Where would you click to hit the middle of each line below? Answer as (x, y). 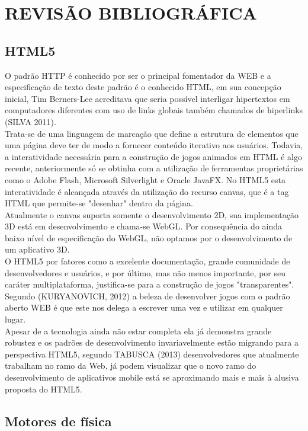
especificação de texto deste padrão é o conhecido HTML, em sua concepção (143, 87)
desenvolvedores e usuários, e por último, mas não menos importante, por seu (145, 272)
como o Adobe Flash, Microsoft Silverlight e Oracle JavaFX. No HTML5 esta (145, 179)
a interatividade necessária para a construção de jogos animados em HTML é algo (153, 156)
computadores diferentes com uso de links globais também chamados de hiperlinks (154, 110)
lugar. (15, 319)
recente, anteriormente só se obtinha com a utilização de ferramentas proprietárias (154, 168)
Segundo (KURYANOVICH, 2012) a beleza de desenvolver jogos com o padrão (147, 296)
